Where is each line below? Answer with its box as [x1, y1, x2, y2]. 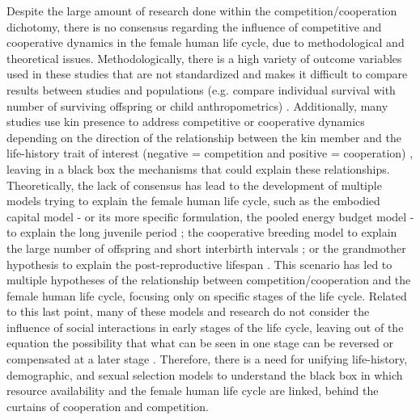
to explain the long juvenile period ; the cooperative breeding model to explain [6, 224, 397, 241]
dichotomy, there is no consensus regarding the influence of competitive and [6, 18, 382, 35]
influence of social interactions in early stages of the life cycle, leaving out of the [6, 318, 404, 335]
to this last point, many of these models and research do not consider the [6, 303, 370, 320]
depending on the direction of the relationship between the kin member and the [6, 128, 401, 145]
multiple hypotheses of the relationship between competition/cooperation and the [6, 271, 411, 288]
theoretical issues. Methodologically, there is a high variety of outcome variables [6, 49, 402, 66]
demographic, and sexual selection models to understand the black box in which [6, 366, 403, 383]
